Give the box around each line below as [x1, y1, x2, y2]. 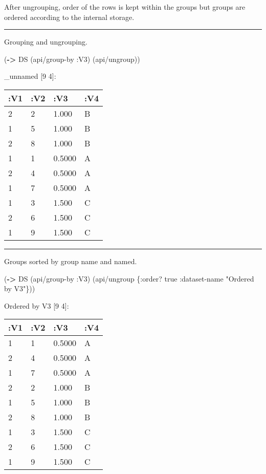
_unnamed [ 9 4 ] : [4, 71, 56, 81]
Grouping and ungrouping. [4, 36, 87, 47]
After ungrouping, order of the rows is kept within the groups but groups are [4, 2, 246, 12]
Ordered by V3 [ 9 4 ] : [4, 300, 69, 311]
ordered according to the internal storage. [4, 11, 135, 22]
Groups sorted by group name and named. [4, 255, 137, 266]
